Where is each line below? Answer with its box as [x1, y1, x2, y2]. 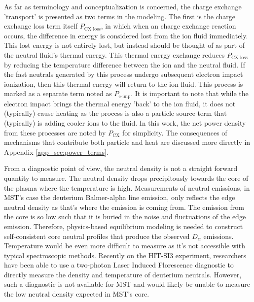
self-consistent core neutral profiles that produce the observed [4, 231, 190, 241]
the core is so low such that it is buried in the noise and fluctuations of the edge [4, 211, 246, 222]
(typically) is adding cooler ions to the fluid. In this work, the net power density [4, 117, 246, 128]
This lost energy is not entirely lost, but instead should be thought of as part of [4, 40, 245, 50]
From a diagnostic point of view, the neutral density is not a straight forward [4, 163, 238, 173]
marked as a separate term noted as [4, 88, 112, 99]
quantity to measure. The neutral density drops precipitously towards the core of [4, 172, 249, 183]
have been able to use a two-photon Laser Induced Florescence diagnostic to [4, 260, 234, 270]
